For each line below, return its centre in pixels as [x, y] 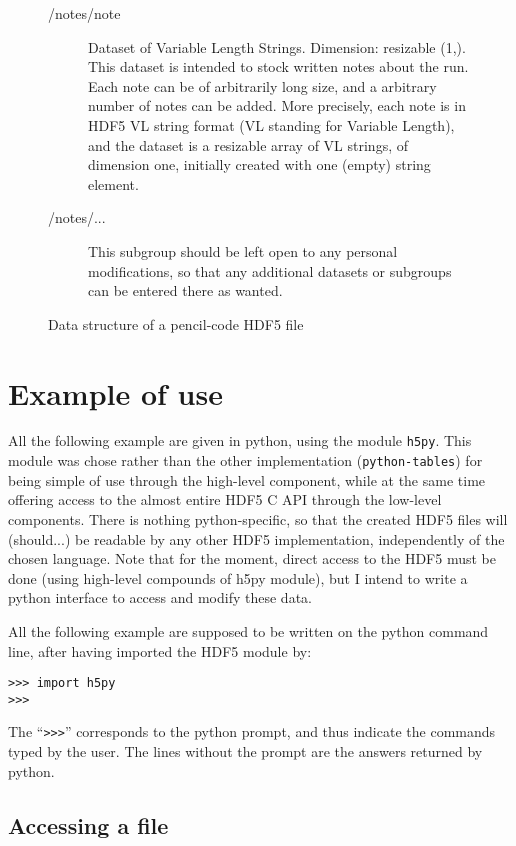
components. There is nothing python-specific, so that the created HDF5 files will [258, 518]
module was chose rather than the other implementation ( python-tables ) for [245, 460]
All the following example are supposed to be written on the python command [248, 630]
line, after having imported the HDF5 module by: [160, 650]
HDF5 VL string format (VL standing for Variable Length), [271, 124]
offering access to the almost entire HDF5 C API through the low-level [225, 499]
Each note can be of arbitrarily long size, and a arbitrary [262, 85]
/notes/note [84, 13]
